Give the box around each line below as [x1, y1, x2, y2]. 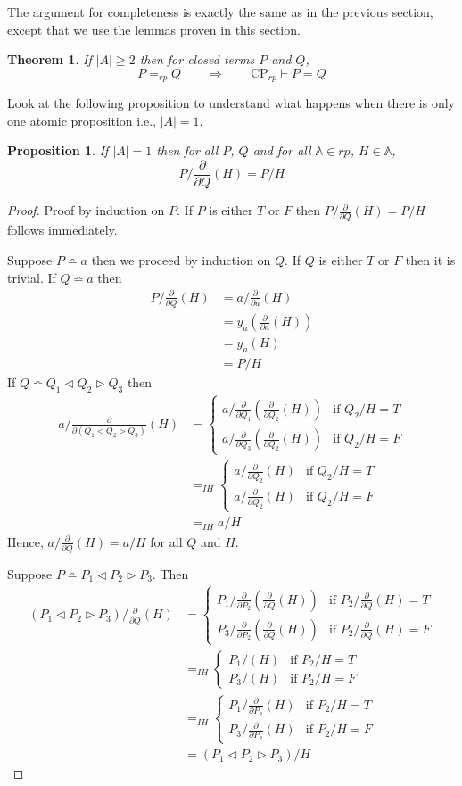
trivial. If [7, 268, 56, 286]
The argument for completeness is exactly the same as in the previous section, [7, 3, 433, 21]
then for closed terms [139, 50, 255, 69]
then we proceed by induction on [91, 250, 271, 269]
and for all [252, 141, 311, 160]
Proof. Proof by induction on [7, 201, 165, 219]
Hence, [7, 532, 44, 550]
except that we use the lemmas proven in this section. [7, 20, 301, 38]
